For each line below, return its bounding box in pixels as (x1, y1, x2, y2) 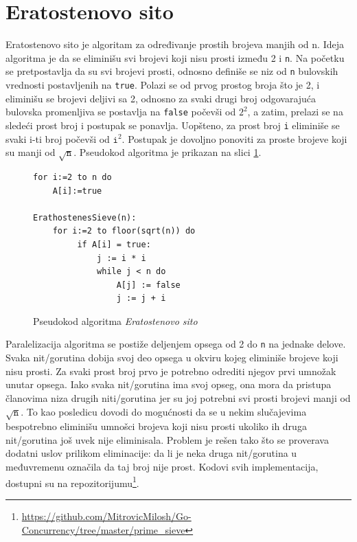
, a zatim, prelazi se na (247, 104, 343, 119)
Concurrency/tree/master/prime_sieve (21, 522, 185, 537)
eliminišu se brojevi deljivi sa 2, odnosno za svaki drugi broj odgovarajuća (5, 91, 316, 105)
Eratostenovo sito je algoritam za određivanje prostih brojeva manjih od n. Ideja (5, 37, 344, 52)
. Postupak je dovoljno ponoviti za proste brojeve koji (122, 131, 347, 146)
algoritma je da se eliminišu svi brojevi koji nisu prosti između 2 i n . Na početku (5, 50, 345, 65)
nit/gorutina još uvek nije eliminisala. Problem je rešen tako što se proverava (5, 432, 329, 447)
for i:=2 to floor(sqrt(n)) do (52, 226, 196, 236)
